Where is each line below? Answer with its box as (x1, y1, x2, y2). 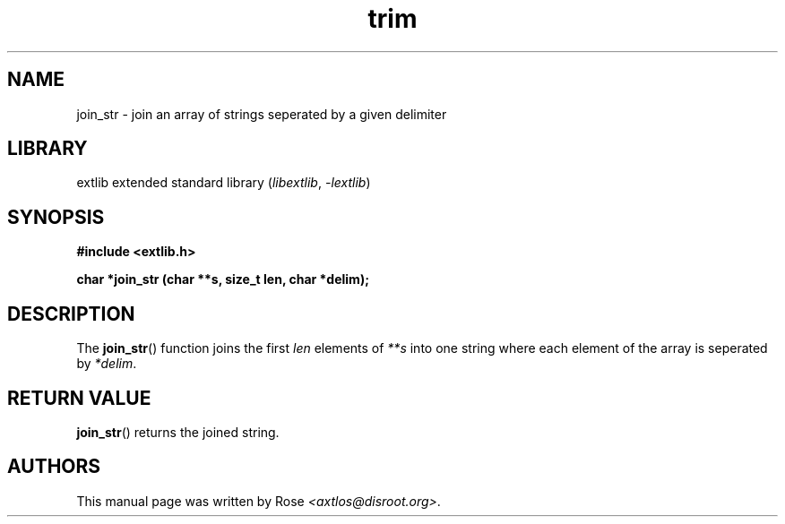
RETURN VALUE (7, 386, 151, 409)
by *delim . (76, 356, 137, 372)
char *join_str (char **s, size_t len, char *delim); (76, 271, 369, 288)
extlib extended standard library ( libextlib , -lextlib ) (76, 175, 371, 191)
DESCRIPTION (7, 302, 135, 325)
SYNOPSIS (7, 205, 105, 228)
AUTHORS (7, 455, 101, 478)
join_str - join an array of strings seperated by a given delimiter (76, 106, 447, 122)
